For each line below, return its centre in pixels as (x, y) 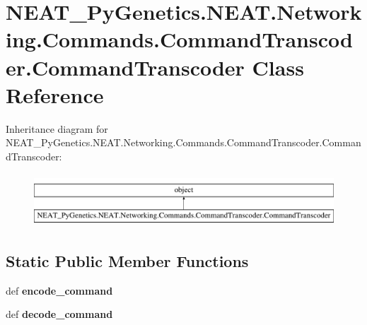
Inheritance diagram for (57, 128)
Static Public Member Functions (127, 261)
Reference (55, 94)
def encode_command (59, 290)
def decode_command (59, 314)
